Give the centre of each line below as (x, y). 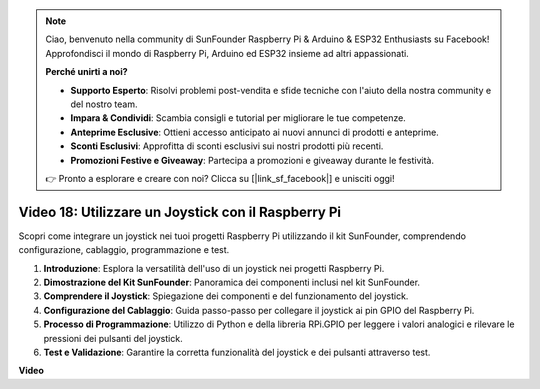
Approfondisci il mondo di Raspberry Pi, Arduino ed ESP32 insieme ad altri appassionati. (227, 53)
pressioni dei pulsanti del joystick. (113, 338)
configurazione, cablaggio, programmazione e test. (124, 250)
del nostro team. (104, 104)
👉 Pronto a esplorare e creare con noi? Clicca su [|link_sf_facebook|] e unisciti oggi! (220, 178)
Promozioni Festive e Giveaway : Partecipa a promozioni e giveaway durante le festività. (252, 160)
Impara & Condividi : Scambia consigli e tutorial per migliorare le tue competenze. (238, 118)
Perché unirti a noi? (87, 72)
